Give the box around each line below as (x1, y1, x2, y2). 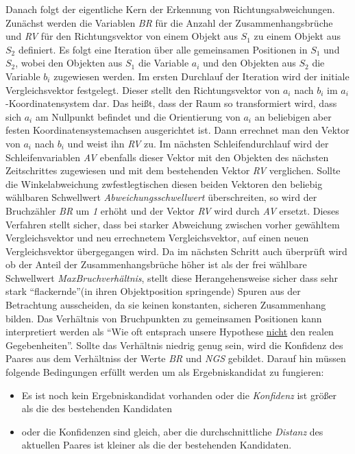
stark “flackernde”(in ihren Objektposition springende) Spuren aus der (5, 284, 301, 298)
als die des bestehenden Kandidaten (21, 401, 172, 416)
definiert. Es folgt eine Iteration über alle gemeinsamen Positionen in (18, 42, 308, 56)
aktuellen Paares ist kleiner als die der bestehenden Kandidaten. (21, 438, 292, 452)
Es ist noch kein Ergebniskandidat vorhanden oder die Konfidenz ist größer (21, 387, 337, 402)
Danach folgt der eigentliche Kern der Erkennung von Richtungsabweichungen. (5, 2, 335, 16)
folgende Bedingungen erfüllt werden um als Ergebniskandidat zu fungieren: (5, 365, 324, 379)
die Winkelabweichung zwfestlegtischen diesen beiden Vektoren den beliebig (5, 176, 323, 191)
